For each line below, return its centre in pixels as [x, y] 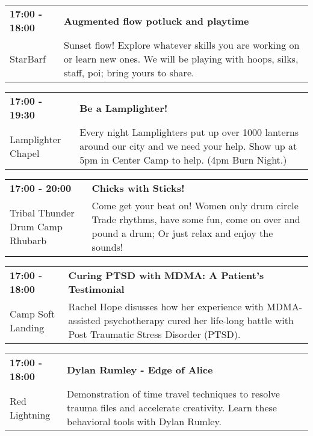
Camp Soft [33, 313]
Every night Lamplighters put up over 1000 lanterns [189, 132]
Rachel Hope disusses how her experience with [166, 306]
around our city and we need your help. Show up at [188, 146]
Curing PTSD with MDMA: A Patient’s [166, 275]
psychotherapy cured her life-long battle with [199, 320]
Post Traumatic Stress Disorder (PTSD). [154, 334]
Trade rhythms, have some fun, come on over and [196, 219]
